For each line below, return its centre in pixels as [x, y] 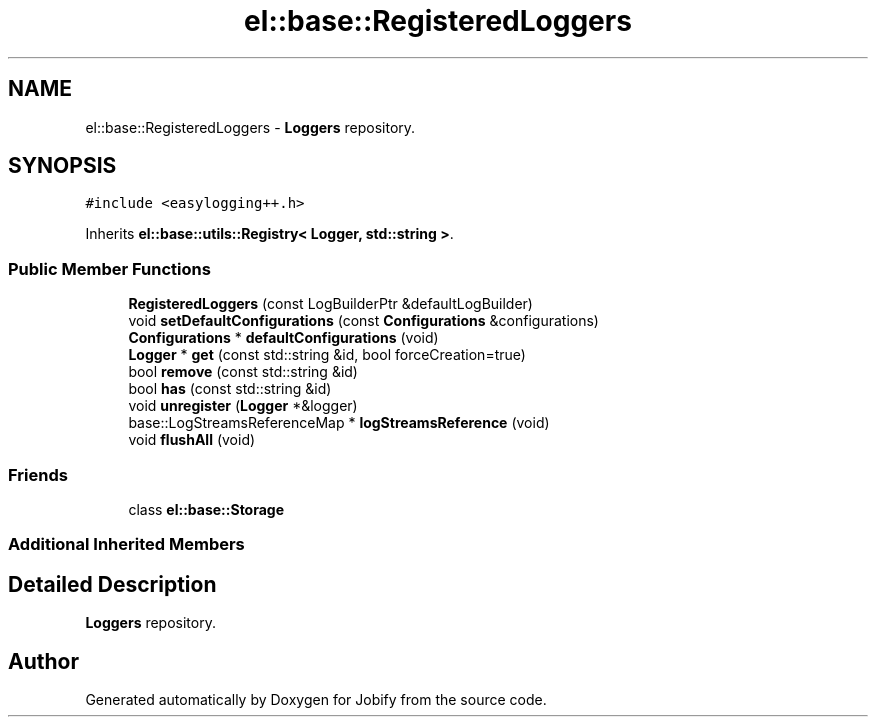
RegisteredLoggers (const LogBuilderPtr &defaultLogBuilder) [330, 304]
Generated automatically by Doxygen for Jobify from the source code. [316, 699]
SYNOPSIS [62, 166]
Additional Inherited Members [126, 544]
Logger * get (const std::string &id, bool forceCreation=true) [327, 355]
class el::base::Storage [206, 509]
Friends [38, 474]
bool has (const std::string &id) [230, 389]
